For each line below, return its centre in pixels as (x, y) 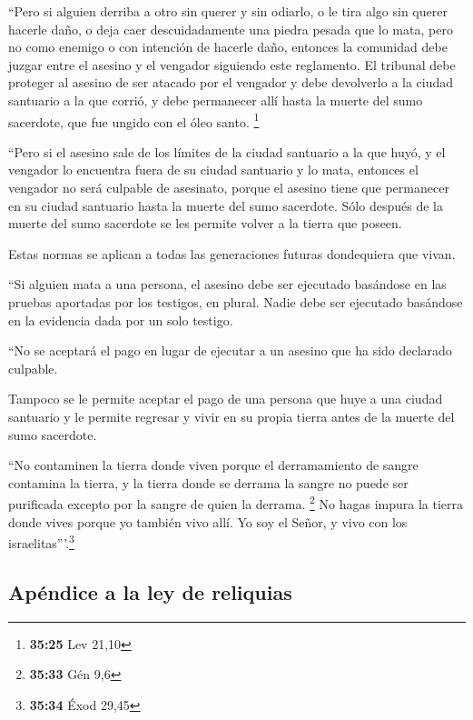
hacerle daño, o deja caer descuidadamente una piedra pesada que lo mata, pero (231, 29)
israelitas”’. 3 (41, 541)
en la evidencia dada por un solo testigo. (121, 320)
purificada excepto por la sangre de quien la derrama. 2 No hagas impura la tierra (236, 502)
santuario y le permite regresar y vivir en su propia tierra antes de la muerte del (232, 416)
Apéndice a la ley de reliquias (150, 591)
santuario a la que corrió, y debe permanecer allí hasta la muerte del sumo (216, 100)
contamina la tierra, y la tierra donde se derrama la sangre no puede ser (208, 482)
